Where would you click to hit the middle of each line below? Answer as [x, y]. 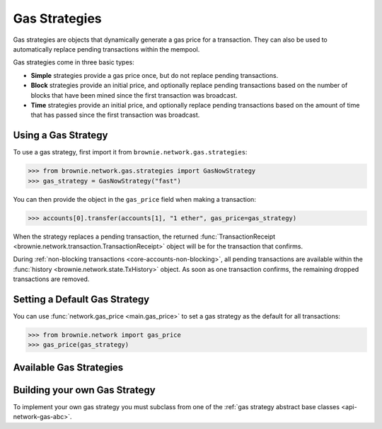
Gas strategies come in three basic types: [74, 62]
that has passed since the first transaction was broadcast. [115, 115]
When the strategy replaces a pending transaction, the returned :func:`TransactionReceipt [144, 236]
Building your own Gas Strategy [84, 390]
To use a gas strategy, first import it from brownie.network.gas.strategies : [130, 152]
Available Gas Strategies [68, 367]
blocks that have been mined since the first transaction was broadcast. [134, 95]
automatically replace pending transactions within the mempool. [106, 49]
